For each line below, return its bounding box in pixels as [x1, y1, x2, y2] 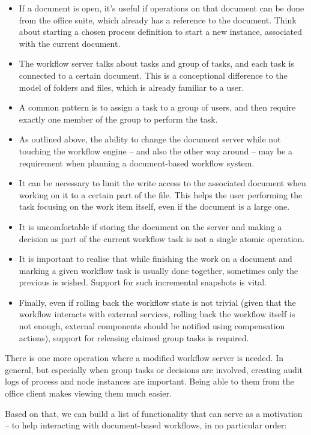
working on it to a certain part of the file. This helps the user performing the [19, 188, 303, 201]
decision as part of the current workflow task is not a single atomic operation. [19, 232, 305, 245]
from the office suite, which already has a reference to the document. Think [19, 13, 297, 26]
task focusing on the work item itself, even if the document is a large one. [19, 200, 290, 213]
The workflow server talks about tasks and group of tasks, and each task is [19, 57, 294, 70]
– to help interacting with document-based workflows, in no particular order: [5, 419, 287, 431]
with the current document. [19, 37, 121, 49]
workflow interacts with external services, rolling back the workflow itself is [19, 308, 295, 320]
